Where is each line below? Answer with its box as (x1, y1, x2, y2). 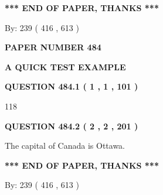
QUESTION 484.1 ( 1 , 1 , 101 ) (5, 80, 138, 93)
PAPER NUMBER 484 (5, 41, 101, 53)
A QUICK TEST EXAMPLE (5, 60, 126, 73)
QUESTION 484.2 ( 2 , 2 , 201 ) (5, 119, 138, 132)
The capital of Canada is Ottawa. (5, 139, 125, 152)
